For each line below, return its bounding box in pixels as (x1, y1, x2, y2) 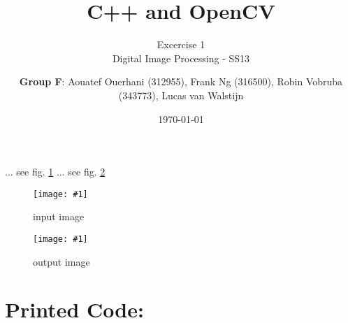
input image (33, 209, 85, 224)
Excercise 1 (157, 37, 205, 52)
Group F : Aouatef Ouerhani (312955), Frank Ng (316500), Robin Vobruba (19, 74, 343, 89)
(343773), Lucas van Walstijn (118, 87, 244, 102)
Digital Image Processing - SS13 (112, 50, 250, 65)
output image (33, 254, 90, 268)
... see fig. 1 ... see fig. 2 (5, 164, 106, 179)
